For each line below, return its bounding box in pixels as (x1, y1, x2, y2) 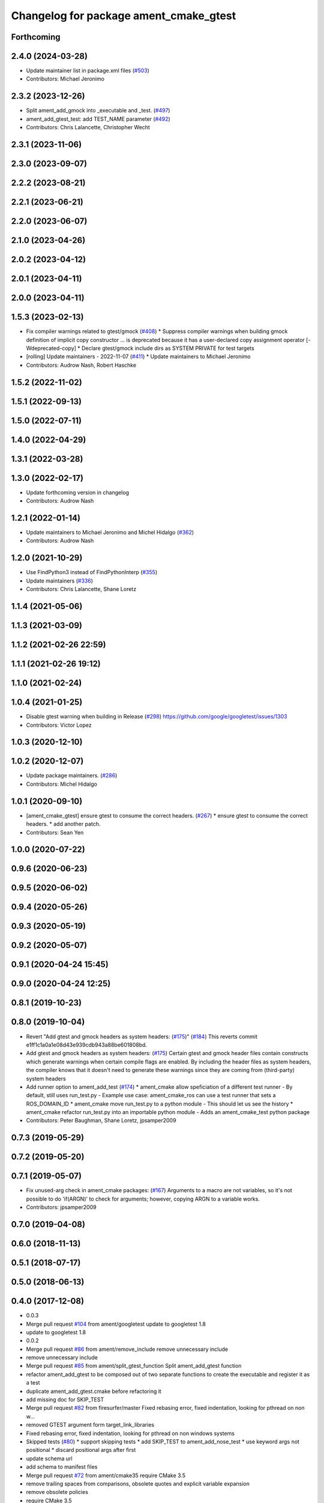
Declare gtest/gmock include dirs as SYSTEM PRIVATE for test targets (81, 344, 254, 352)
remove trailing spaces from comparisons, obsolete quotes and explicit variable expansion (26, 1480, 250, 1487)
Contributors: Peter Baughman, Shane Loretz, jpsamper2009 (26, 1117, 176, 1124)
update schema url (26, 1455, 73, 1462)
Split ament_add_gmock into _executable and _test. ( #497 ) (26, 107, 170, 114)
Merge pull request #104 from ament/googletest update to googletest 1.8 (26, 1320, 206, 1327)
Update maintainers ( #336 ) (26, 577, 93, 584)
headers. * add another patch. (26, 821, 101, 828)
